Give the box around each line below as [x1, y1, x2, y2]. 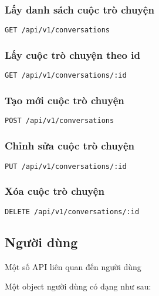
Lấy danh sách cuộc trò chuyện [5, 2, 154, 16]
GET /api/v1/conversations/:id [5, 71, 127, 80]
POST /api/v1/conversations [5, 117, 114, 125]
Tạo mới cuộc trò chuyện [5, 93, 124, 108]
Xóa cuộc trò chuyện [5, 184, 104, 198]
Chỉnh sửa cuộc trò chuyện [5, 138, 135, 153]
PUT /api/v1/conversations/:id [5, 162, 127, 171]
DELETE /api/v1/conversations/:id [5, 207, 140, 216]
